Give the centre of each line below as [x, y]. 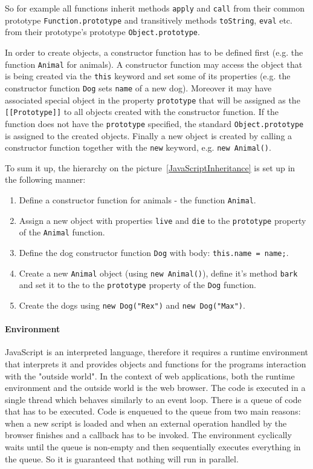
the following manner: [45, 179]
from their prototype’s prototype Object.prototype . [102, 32]
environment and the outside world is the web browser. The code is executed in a [155, 388]
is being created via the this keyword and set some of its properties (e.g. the [148, 76]
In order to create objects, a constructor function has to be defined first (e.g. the [154, 52]
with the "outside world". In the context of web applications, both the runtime [150, 376]
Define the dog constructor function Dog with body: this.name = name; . [154, 252]
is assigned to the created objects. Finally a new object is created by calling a [149, 135]
